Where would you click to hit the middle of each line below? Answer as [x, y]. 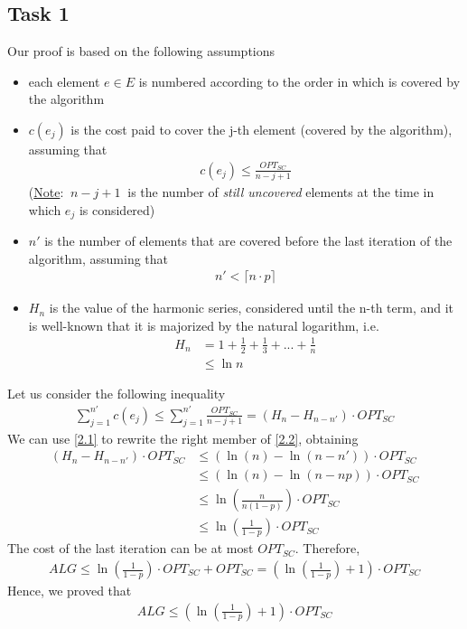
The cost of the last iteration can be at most [131, 548]
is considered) [117, 209]
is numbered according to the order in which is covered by [299, 81]
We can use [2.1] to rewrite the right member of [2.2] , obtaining [183, 438]
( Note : [46, 191]
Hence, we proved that [70, 591]
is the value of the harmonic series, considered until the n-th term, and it [252, 308]
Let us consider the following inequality [117, 393]
